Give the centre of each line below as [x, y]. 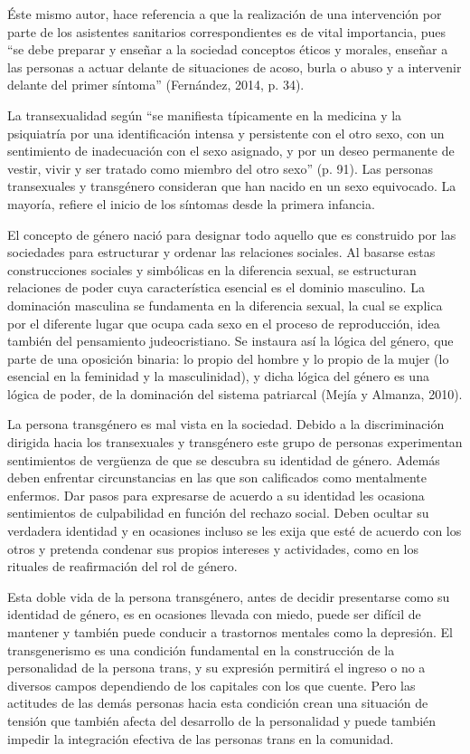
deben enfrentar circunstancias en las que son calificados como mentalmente [217, 477]
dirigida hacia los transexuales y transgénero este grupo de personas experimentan [235, 442]
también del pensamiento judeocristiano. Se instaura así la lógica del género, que [230, 341]
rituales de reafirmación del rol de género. [122, 566]
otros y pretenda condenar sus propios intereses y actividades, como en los [213, 548]
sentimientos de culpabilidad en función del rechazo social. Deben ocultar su [218, 513]
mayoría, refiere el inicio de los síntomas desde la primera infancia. [191, 203]
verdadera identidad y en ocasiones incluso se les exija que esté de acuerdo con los [235, 531]
